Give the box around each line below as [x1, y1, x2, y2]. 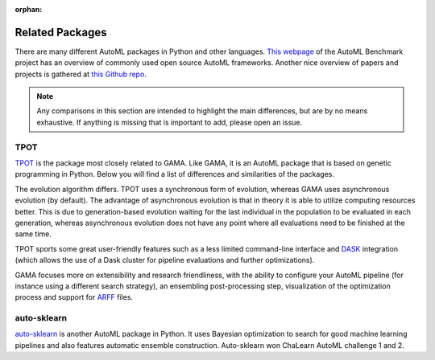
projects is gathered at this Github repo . [14, 69, 147, 79]
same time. [14, 229, 52, 239]
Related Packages [14, 25, 107, 39]
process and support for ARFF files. [14, 292, 133, 302]
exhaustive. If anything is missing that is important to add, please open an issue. [36, 117, 303, 127]
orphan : [14, 5, 43, 14]
